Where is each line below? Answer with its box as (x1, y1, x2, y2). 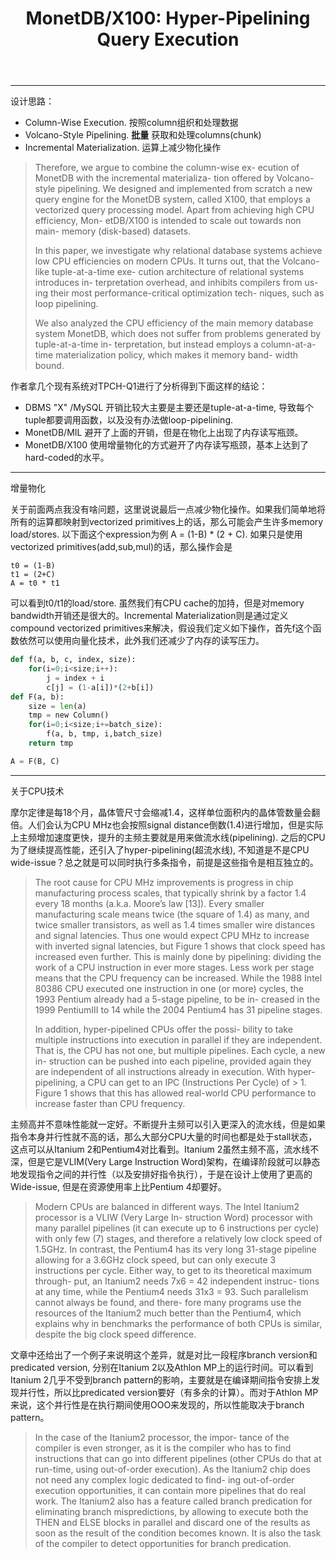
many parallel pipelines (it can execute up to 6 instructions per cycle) (34, 1222, 320, 1234)
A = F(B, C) (10, 756, 60, 766)
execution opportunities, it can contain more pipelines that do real (34, 1484, 307, 1496)
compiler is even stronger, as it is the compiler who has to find (34, 1442, 292, 1454)
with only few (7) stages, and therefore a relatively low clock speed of (34, 1232, 323, 1244)
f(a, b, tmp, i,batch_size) (46, 729, 163, 739)
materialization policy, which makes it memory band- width (55, 349, 299, 361)
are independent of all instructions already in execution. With (34, 1065, 286, 1077)
